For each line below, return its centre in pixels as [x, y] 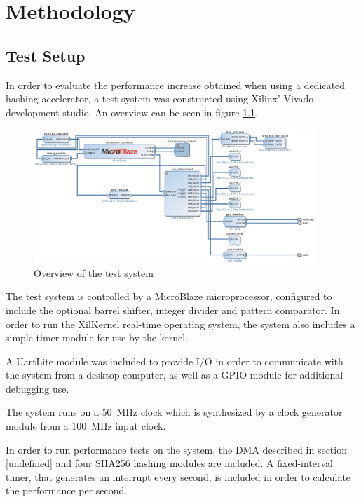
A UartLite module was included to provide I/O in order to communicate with [175, 361]
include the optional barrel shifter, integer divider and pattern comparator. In [173, 310]
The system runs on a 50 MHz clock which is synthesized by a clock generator [174, 412]
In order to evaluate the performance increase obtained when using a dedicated [176, 84]
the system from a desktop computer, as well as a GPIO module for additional [175, 375]
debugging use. [38, 388]
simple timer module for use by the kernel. [97, 338]
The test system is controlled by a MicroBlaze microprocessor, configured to [169, 296]
